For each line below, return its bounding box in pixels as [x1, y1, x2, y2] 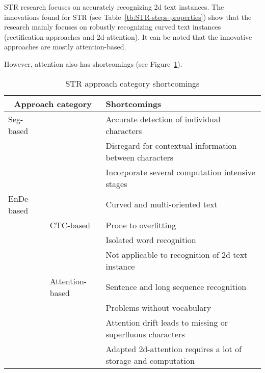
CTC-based [49, 219, 90, 231]
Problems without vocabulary [105, 301, 211, 313]
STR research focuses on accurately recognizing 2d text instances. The [4, 2, 224, 12]
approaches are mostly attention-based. [4, 41, 126, 52]
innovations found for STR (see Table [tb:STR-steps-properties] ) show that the [4, 11, 252, 22]
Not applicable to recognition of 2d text [105, 248, 248, 260]
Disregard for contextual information [105, 139, 237, 151]
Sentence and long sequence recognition [105, 281, 247, 293]
